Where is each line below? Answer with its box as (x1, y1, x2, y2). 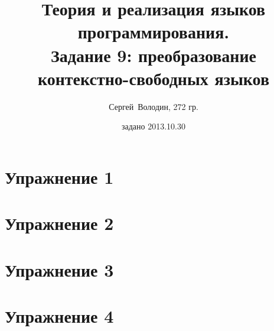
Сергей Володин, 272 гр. (109, 100, 198, 112)
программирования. (77, 20, 230, 44)
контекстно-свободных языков (37, 66, 270, 90)
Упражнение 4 (5, 304, 114, 327)
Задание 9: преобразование (50, 43, 257, 67)
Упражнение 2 (5, 211, 114, 235)
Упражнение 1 (5, 164, 114, 189)
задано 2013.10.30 (121, 120, 186, 132)
